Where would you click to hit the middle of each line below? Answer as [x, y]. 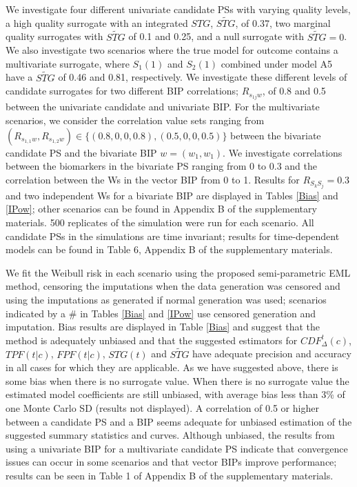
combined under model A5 [277, 63]
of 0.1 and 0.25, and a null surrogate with [216, 36]
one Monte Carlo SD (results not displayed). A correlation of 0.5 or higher [162, 407]
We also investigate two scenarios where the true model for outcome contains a [172, 50]
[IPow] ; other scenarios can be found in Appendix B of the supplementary [161, 209]
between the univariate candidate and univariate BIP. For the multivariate [163, 107]
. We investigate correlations [283, 152]
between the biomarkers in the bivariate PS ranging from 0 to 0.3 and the [161, 166]
